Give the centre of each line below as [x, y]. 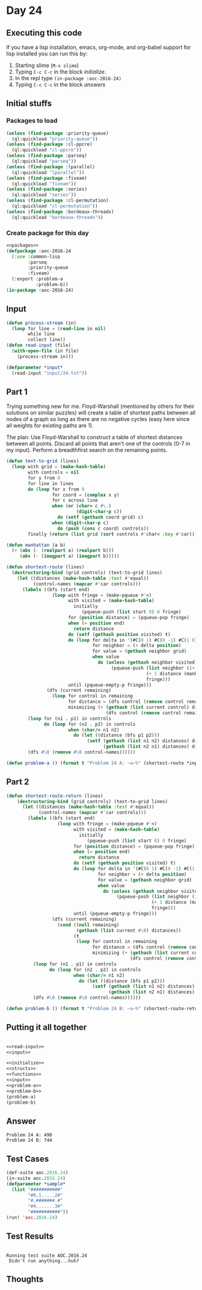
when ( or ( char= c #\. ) [82, 506]
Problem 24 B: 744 [29, 1140]
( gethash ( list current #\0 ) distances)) [129, 930]
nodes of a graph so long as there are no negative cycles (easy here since [98, 419]
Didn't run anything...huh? [44, 1261]
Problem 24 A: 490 [29, 1135]
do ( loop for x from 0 [56, 489]
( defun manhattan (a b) [36, 545]
